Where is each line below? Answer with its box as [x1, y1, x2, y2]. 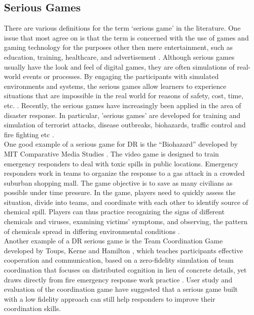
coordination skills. [4, 303, 61, 314]
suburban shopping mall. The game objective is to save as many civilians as [4, 177, 233, 188]
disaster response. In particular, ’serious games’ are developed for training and [4, 110, 241, 120]
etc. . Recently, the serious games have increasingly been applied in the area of [4, 100, 241, 110]
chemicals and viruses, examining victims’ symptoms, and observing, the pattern [4, 216, 248, 227]
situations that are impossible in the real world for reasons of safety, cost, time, [4, 90, 244, 101]
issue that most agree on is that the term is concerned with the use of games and [4, 32, 249, 42]
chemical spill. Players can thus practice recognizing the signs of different [4, 206, 225, 217]
